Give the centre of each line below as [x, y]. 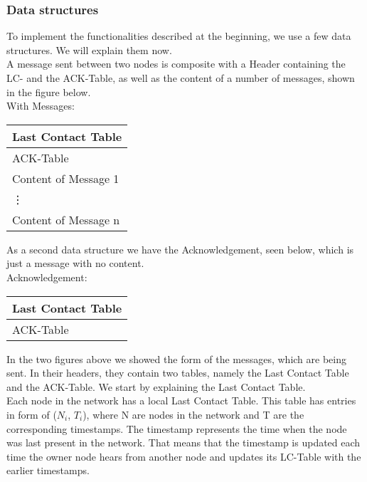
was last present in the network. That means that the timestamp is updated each [183, 442]
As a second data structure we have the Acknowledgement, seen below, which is [180, 249]
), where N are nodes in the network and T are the [193, 414]
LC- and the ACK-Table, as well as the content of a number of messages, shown [181, 78]
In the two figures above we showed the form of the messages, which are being [176, 358]
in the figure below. [49, 91]
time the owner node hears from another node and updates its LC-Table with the [184, 456]
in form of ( [32, 414]
